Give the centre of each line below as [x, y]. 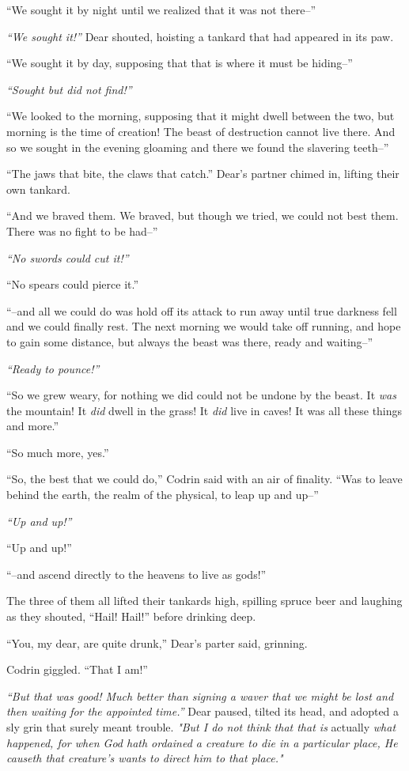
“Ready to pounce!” [53, 368]
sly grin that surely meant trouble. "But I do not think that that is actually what [201, 727]
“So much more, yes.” [58, 452]
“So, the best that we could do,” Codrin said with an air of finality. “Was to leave [204, 479]
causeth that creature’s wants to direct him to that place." [145, 758]
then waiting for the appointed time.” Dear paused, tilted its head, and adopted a [203, 711]
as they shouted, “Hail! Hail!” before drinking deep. [131, 616]
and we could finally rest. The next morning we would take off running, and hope [204, 326]
